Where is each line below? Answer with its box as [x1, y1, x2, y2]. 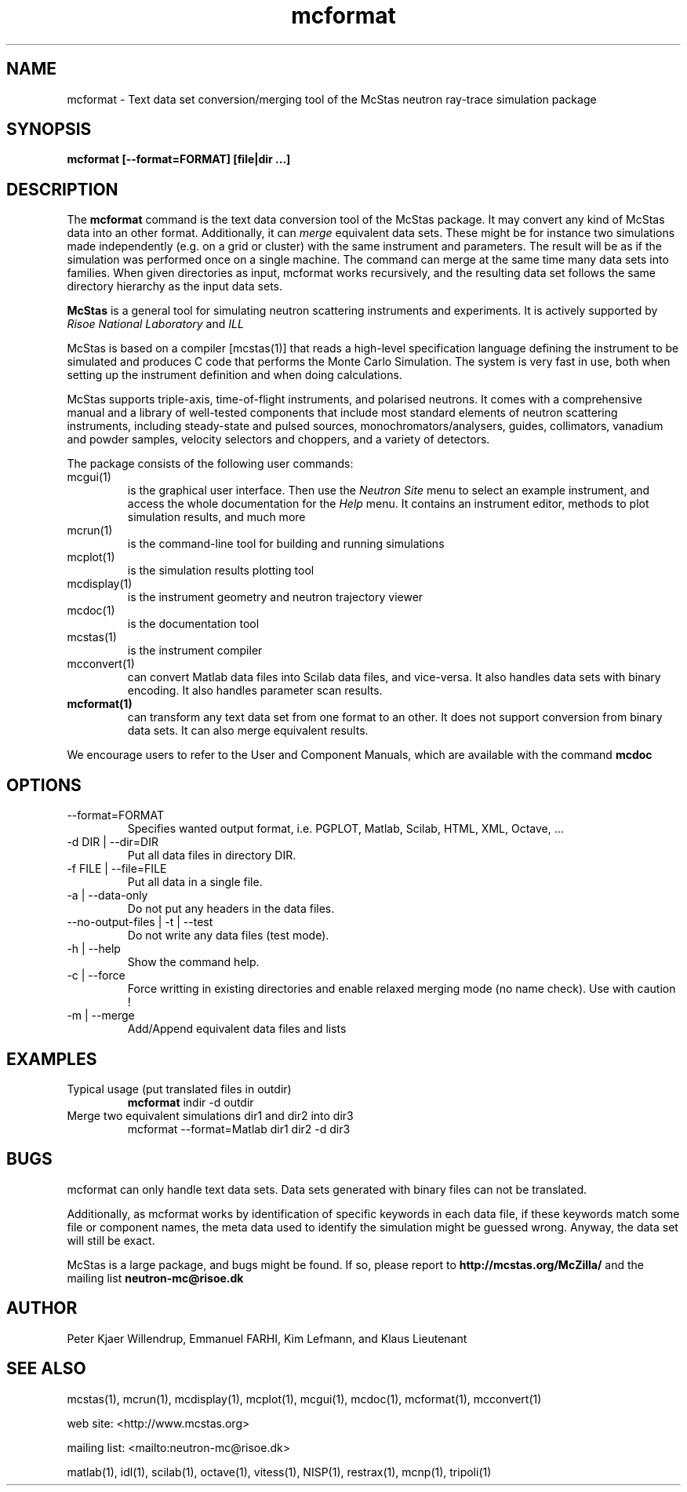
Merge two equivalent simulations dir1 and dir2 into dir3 [67, 1108, 354, 1122]
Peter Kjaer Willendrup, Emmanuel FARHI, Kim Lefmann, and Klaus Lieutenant [67, 1331, 467, 1345]
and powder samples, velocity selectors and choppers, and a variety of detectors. [67, 432, 490, 447]
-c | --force [67, 969, 125, 983]
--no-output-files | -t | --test [67, 915, 213, 929]
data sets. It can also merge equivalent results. [127, 724, 369, 738]
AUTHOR [6, 1298, 78, 1319]
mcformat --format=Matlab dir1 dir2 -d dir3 [127, 1122, 351, 1136]
